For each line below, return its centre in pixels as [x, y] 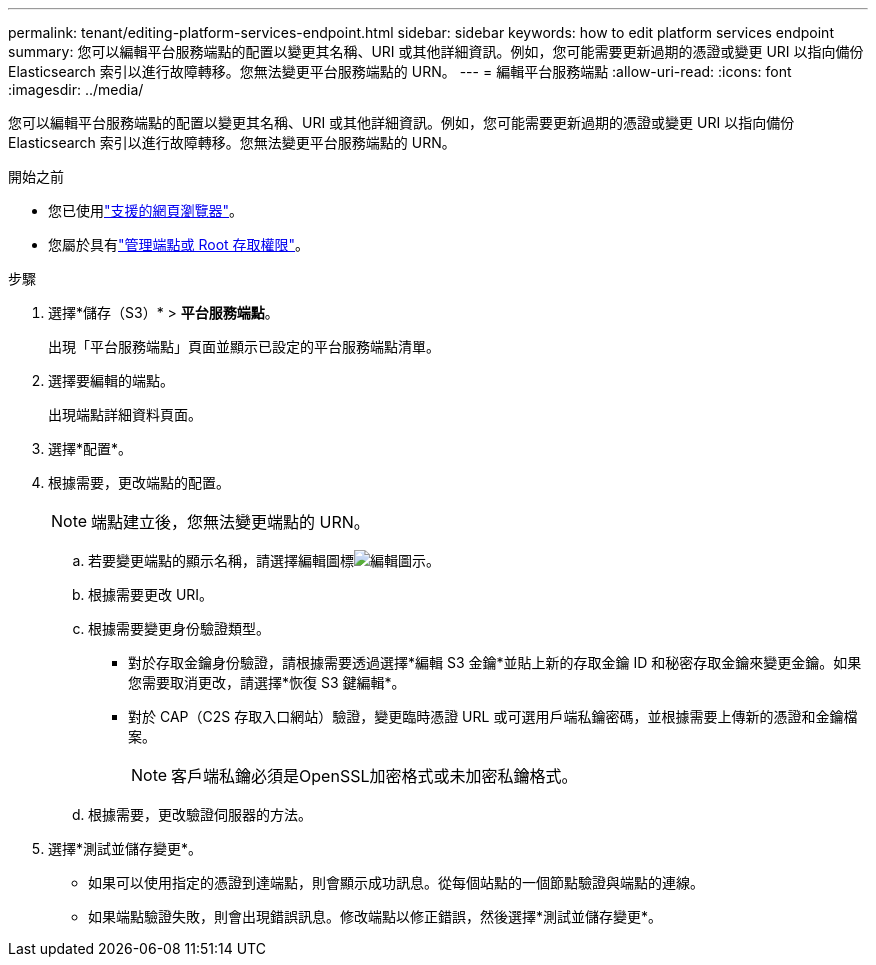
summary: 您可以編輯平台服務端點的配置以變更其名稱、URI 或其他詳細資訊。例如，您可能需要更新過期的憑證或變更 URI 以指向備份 [436, 51]
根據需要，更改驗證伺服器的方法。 [200, 814]
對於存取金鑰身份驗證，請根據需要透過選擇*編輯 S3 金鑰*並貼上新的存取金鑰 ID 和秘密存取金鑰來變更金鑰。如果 [495, 662]
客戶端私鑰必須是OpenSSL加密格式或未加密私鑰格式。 [374, 776]
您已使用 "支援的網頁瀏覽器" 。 [146, 210]
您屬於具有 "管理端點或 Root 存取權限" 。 [179, 244]
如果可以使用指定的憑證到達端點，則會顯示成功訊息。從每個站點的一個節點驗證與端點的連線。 [396, 882]
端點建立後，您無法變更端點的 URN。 [230, 522]
